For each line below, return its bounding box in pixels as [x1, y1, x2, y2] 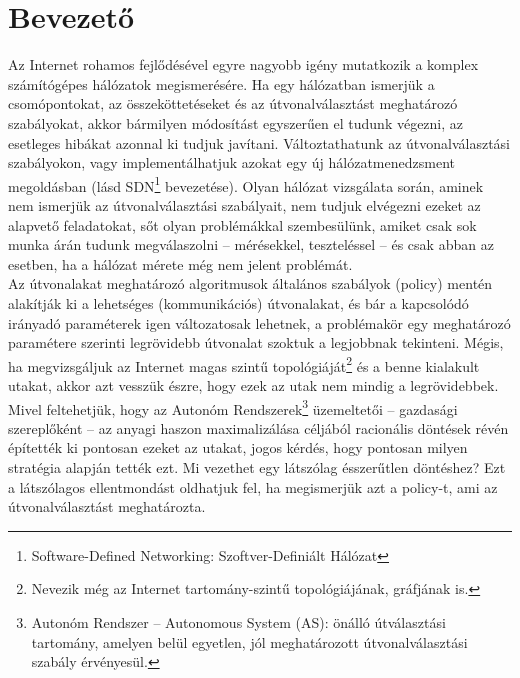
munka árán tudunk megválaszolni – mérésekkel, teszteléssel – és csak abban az [8, 234, 494, 255]
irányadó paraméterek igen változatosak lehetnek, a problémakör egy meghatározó [8, 312, 511, 333]
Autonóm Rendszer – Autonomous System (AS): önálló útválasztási [31, 611, 446, 632]
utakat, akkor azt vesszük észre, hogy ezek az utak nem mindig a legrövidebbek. [8, 374, 499, 395]
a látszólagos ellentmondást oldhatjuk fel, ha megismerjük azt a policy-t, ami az [8, 476, 498, 497]
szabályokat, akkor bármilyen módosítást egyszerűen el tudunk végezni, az [8, 112, 464, 133]
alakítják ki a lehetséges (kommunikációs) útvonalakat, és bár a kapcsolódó [8, 292, 469, 313]
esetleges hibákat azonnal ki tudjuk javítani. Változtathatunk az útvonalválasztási [8, 132, 511, 153]
